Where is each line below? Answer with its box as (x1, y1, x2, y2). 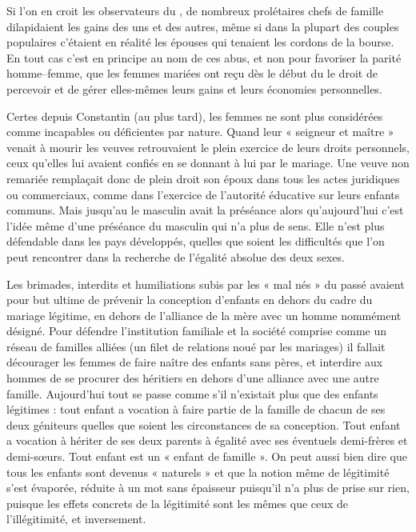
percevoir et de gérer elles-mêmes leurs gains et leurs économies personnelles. (6, 80, 382, 97)
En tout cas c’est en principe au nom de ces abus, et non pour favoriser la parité (6, 49, 402, 66)
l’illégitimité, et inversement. (6, 510, 146, 527)
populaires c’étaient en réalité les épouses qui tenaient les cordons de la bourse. (6, 34, 394, 50)
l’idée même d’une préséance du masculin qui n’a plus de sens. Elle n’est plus (6, 217, 385, 234)
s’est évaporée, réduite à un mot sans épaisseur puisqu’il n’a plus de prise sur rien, (6, 479, 410, 496)
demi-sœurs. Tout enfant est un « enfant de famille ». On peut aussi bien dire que (6, 448, 407, 465)
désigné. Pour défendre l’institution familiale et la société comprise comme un (6, 322, 387, 339)
